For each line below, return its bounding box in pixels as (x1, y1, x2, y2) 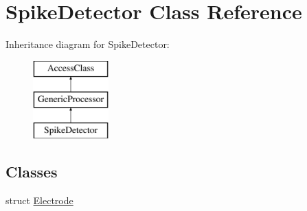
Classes (5, 161, 58, 182)
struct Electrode (5, 193, 73, 207)
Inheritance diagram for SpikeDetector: (5, 37, 170, 51)
